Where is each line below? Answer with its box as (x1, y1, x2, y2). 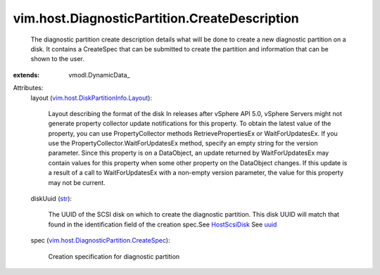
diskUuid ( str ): (30, 194, 72, 203)
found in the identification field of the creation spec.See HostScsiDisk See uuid (48, 220, 277, 229)
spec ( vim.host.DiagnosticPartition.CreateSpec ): (30, 236, 170, 245)
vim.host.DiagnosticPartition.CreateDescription (13, 11, 299, 26)
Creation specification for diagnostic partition (48, 252, 180, 260)
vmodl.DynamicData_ (68, 70, 130, 79)
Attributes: (13, 84, 44, 92)
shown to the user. (30, 55, 84, 63)
